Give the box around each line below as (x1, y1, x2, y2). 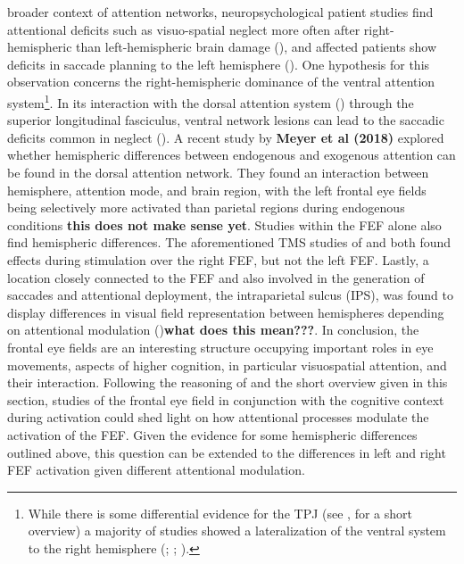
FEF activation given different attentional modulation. (7, 460, 305, 479)
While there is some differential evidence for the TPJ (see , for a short (28, 503, 412, 522)
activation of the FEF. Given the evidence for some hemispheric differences (7, 425, 418, 444)
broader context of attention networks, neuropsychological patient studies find (7, 3, 434, 21)
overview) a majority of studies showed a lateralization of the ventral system (28, 521, 446, 540)
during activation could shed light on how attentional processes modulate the (7, 408, 429, 427)
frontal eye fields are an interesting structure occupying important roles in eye (7, 337, 434, 356)
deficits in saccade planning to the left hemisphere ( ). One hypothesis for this (7, 54, 430, 73)
